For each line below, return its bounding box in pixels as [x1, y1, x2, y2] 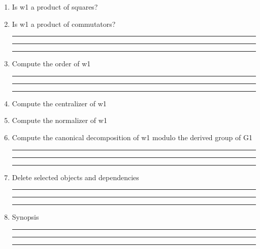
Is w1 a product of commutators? [12, 18, 116, 29]
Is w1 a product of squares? [12, 2, 98, 12]
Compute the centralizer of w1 [12, 98, 107, 108]
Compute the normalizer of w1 [12, 115, 107, 126]
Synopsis [12, 212, 39, 222]
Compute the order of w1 [12, 58, 91, 69]
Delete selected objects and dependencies [12, 172, 139, 182]
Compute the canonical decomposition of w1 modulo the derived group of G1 [12, 132, 252, 142]
